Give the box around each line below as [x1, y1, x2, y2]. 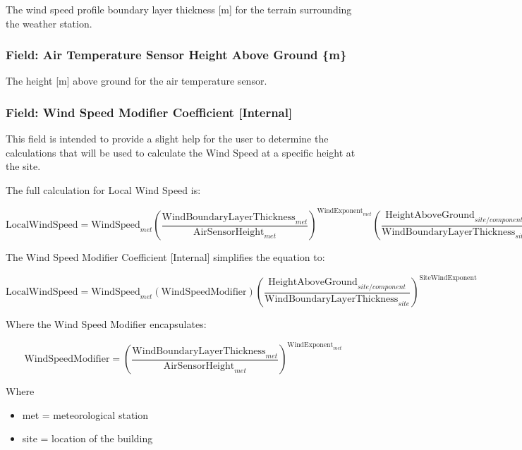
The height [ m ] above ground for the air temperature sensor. [6, 73, 267, 88]
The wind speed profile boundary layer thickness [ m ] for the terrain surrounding [6, 2, 352, 16]
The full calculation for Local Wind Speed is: [6, 183, 201, 197]
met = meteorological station [22, 407, 149, 422]
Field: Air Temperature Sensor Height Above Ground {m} [6, 46, 347, 63]
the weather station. [6, 16, 92, 30]
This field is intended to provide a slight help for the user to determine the [6, 131, 329, 146]
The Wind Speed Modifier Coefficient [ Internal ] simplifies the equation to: [6, 250, 325, 264]
